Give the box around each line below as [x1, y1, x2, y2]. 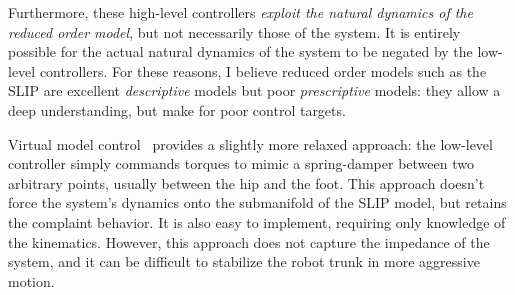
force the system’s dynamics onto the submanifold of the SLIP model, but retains [8, 192, 507, 213]
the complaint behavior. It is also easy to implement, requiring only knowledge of [8, 211, 506, 232]
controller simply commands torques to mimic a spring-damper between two [8, 153, 474, 174]
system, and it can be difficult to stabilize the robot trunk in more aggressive [8, 251, 480, 272]
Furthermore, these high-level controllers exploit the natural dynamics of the [8, 2, 473, 22]
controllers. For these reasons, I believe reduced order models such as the [39, 60, 487, 81]
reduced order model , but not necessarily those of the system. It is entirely [8, 21, 461, 42]
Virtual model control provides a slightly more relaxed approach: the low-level [8, 133, 493, 154]
